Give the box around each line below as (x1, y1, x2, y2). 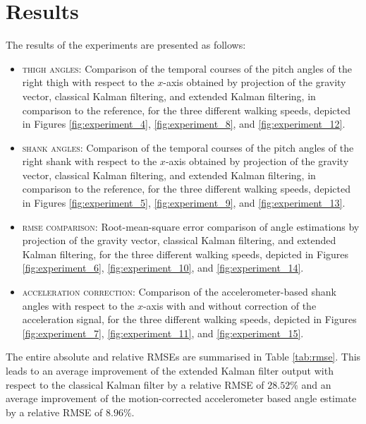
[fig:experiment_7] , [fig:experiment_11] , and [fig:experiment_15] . (22, 325, 304, 340)
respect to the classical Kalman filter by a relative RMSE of (6, 377, 264, 392)
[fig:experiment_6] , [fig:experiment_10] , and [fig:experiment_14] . (22, 260, 304, 275)
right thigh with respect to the (22, 75, 154, 90)
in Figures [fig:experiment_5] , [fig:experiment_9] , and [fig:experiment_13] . (22, 195, 346, 210)
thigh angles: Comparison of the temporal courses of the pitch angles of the (22, 61, 352, 75)
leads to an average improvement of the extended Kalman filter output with (6, 363, 334, 377)
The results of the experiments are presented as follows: (6, 37, 246, 52)
